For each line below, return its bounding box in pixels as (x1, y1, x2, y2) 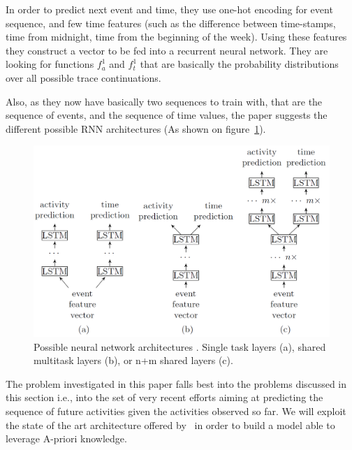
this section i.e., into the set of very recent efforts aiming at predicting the (6, 390, 323, 405)
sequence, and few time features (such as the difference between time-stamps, (6, 15, 336, 30)
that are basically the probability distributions (140, 57, 339, 71)
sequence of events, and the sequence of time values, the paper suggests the (6, 108, 328, 122)
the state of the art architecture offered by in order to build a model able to (6, 417, 335, 432)
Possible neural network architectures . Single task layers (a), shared (34, 339, 326, 354)
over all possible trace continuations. (6, 70, 161, 85)
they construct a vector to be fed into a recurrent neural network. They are (6, 43, 328, 57)
